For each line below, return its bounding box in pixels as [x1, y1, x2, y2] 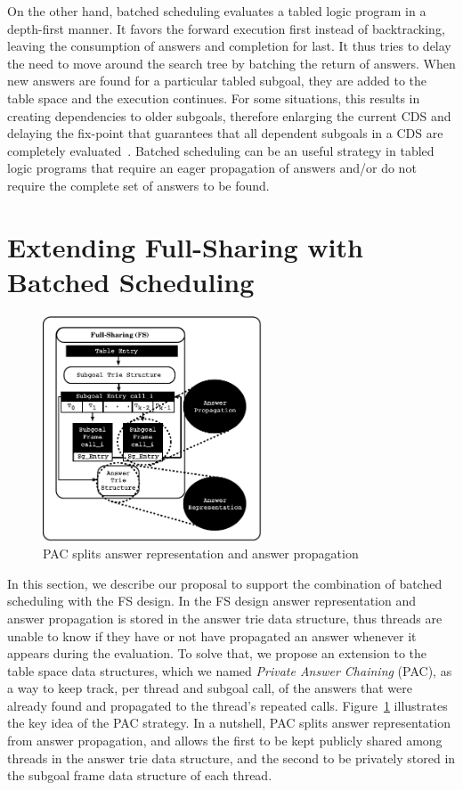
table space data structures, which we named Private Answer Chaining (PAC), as [7, 661, 452, 680]
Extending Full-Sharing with [7, 228, 363, 265]
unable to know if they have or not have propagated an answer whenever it [7, 626, 417, 645]
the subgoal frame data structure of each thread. [7, 766, 272, 785]
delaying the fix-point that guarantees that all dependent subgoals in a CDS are [7, 124, 443, 143]
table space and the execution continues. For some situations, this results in [7, 88, 420, 107]
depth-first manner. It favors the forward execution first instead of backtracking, [7, 19, 445, 37]
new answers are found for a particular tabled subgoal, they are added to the [7, 71, 427, 90]
